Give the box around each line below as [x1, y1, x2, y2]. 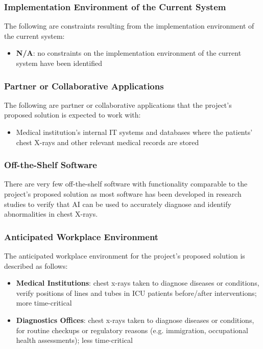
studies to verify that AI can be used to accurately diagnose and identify [4, 198, 231, 209]
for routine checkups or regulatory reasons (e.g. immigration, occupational [16, 324, 248, 335]
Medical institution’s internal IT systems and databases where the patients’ [16, 127, 253, 137]
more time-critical [16, 297, 72, 308]
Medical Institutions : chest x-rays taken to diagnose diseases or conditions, [16, 277, 259, 288]
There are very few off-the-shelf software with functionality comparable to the [4, 178, 248, 189]
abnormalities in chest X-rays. [4, 208, 98, 219]
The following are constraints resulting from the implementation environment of [4, 20, 254, 31]
